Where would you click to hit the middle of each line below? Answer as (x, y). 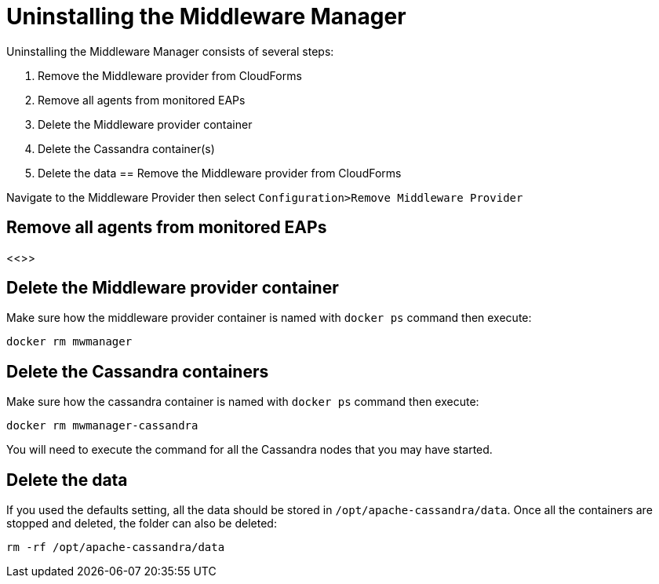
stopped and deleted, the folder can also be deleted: (142, 524)
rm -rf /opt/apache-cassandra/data (116, 547)
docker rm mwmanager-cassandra (102, 426)
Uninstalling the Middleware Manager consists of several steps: (170, 51)
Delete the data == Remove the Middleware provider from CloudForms (220, 173)
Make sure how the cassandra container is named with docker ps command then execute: (243, 402)
